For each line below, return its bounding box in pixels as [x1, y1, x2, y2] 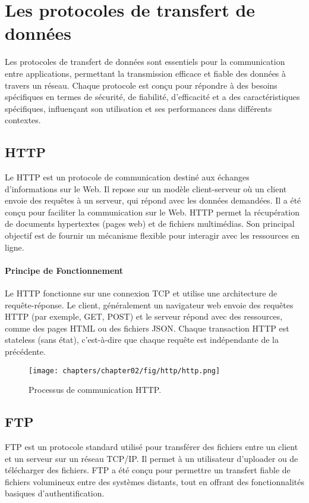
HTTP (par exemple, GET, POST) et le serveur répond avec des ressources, [5, 310, 283, 323]
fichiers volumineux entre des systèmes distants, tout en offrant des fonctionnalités [5, 475, 304, 488]
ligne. [5, 240, 24, 253]
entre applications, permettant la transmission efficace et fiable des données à [5, 67, 286, 79]
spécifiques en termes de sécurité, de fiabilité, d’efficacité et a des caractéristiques [5, 90, 300, 103]
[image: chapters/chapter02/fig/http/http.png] [29, 366, 220, 375]
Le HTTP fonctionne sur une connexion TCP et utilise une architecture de [5, 287, 278, 299]
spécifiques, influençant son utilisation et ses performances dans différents [5, 102, 272, 114]
